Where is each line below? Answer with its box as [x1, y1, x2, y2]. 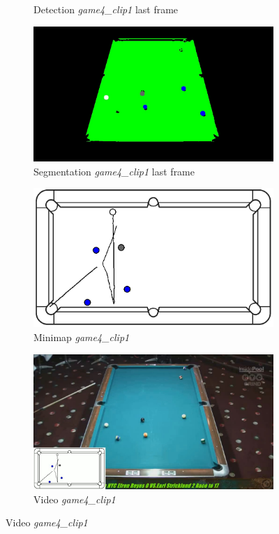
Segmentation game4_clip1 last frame [33, 164, 195, 178]
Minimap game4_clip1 [33, 330, 130, 345]
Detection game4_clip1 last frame [33, 2, 179, 16]
